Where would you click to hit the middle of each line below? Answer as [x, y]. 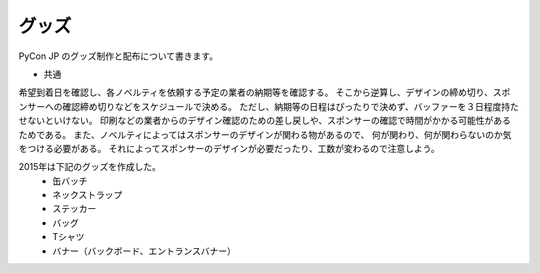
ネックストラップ [87, 195]
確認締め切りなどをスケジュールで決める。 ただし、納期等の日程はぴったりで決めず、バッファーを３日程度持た [290, 106]
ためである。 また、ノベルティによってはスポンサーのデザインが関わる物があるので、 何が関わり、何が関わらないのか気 [265, 134]
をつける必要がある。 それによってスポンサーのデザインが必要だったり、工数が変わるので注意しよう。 [229, 148]
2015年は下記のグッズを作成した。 [90, 167]
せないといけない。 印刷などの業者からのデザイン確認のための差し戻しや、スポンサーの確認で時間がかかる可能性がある [265, 121]
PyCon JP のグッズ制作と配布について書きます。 [118, 56]
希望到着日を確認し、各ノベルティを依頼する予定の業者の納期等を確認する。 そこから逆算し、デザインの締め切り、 [256, 92]
